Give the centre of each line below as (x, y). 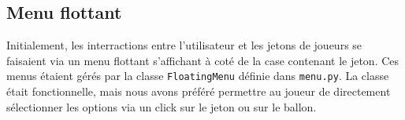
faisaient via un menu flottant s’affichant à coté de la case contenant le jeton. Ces (203, 60)
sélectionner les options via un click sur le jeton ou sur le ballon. (162, 106)
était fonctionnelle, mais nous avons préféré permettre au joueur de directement (199, 91)
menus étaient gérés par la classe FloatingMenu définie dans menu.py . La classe (198, 76)
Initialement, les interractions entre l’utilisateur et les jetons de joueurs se (184, 45)
